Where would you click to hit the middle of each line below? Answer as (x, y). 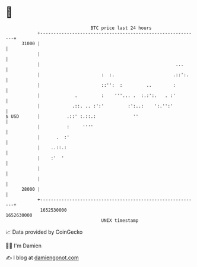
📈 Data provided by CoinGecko (44, 232)
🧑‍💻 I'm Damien (24, 246)
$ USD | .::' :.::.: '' (72, 116)
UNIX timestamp (120, 220)
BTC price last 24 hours (121, 28)
